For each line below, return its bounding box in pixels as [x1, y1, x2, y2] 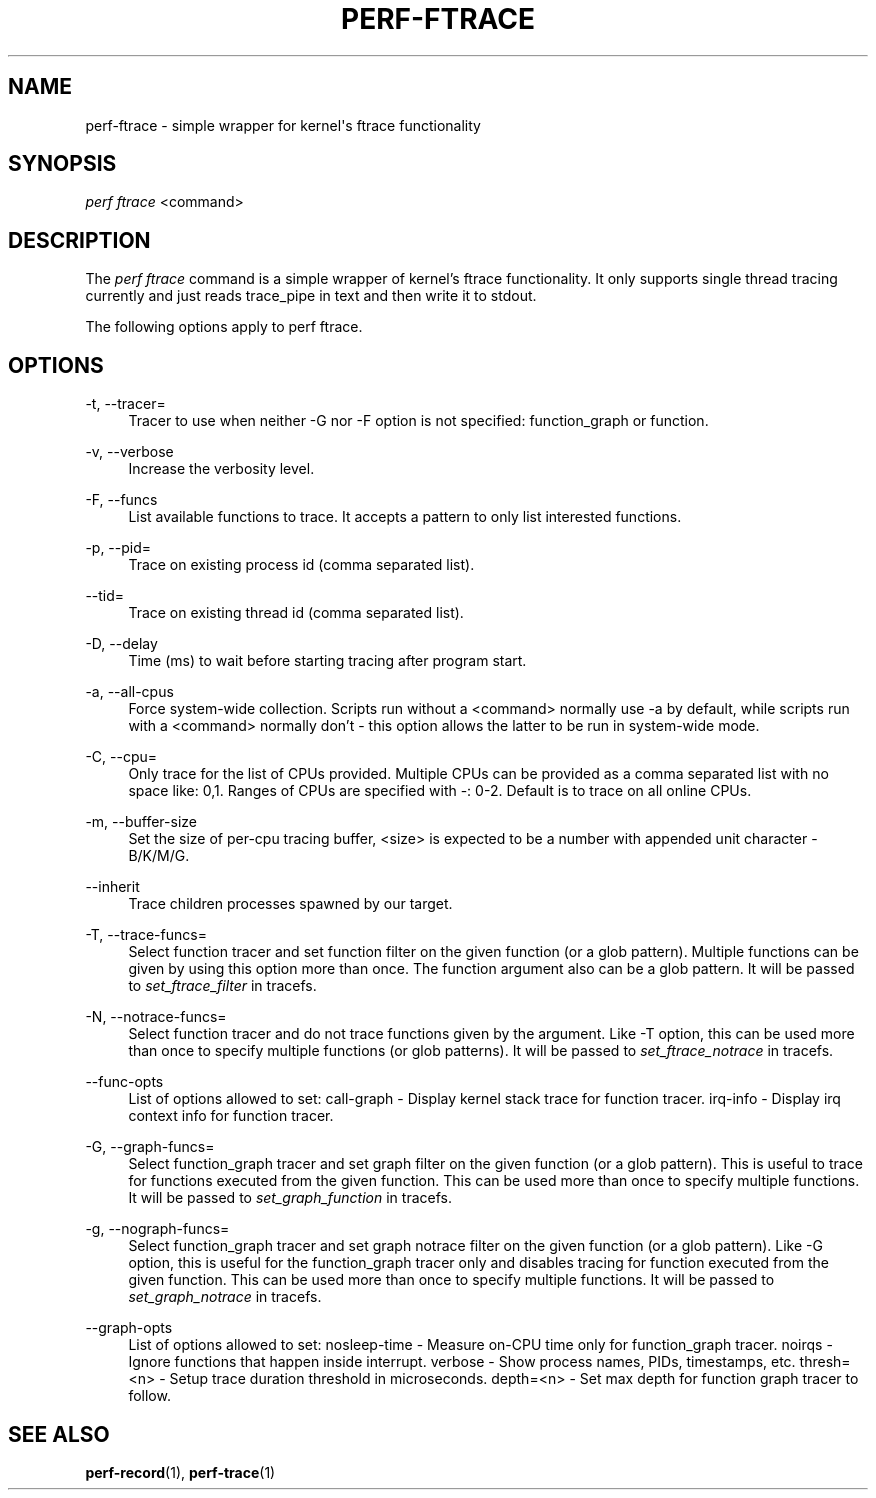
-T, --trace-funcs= [85, 926, 207, 944]
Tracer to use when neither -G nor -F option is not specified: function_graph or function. [128, 412, 709, 430]
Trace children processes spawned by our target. [128, 895, 453, 913]
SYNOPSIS [8, 151, 117, 177]
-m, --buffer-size [85, 813, 197, 831]
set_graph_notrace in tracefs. [128, 1288, 322, 1306]
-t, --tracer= [85, 395, 166, 413]
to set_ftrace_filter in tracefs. [128, 977, 317, 995]
